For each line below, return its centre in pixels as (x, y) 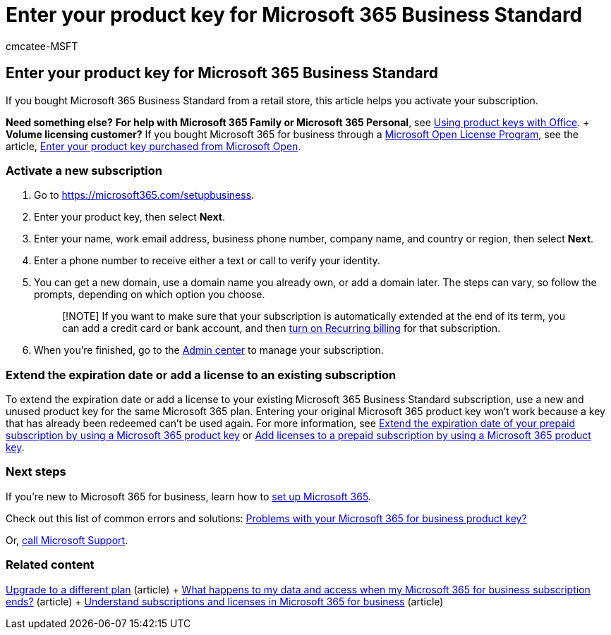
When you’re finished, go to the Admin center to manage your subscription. (209, 350)
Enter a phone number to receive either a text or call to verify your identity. (207, 261)
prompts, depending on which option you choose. (150, 295)
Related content (50, 565)
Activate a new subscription (84, 170)
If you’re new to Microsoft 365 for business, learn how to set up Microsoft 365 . (188, 496)
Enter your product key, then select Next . (129, 217)
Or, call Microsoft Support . (67, 540)
